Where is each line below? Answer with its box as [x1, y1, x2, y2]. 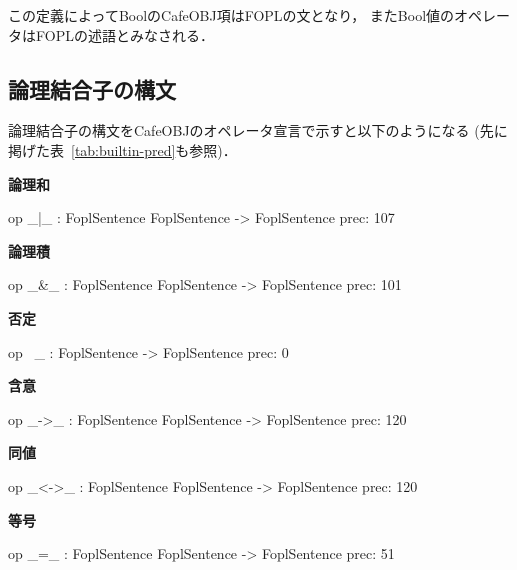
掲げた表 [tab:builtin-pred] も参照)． [8, 139, 237, 160]
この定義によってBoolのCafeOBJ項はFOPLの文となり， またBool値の [8, 5, 455, 25]
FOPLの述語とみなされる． [35, 24, 214, 45]
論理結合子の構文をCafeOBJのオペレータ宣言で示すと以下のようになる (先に [8, 120, 508, 141]
